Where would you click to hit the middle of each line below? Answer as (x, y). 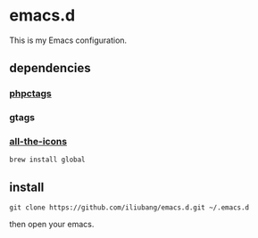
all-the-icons (38, 142)
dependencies (50, 68)
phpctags (30, 94)
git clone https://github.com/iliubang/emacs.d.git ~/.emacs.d (129, 208)
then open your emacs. (52, 225)
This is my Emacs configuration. (68, 40)
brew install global (48, 160)
